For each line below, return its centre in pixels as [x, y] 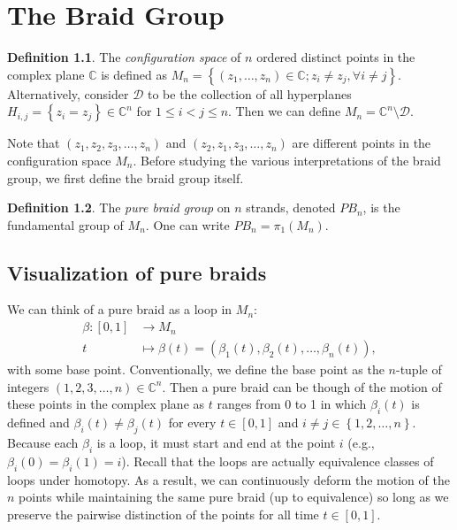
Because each [43, 442]
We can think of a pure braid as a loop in [120, 309]
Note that [34, 143]
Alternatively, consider [68, 93]
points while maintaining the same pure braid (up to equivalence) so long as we [234, 497]
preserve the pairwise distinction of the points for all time [163, 514]
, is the [381, 207]
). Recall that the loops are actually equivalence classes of [278, 461]
